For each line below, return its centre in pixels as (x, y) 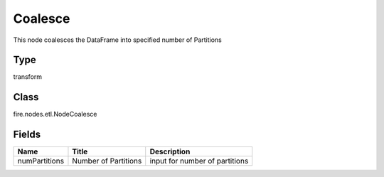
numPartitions (41, 161)
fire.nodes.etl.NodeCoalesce (55, 114)
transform (28, 77)
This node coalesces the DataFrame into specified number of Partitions (117, 40)
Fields (27, 135)
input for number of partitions (199, 161)
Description (170, 151)
